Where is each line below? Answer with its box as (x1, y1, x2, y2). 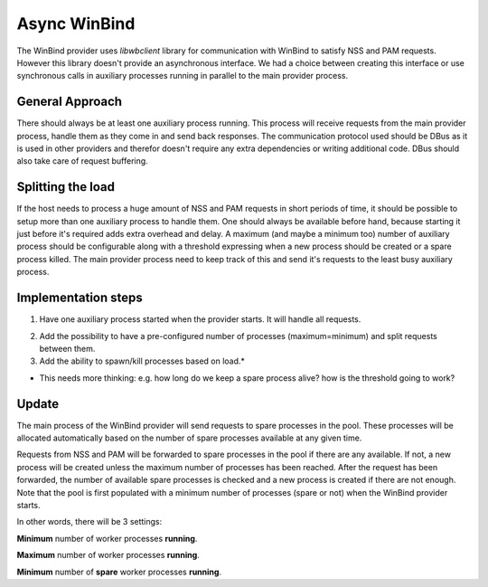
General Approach (16, 94, 122, 109)
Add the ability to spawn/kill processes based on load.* (39, 355, 246, 366)
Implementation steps (16, 290, 144, 306)
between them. (39, 343, 96, 354)
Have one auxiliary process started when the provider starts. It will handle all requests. (39, 314, 361, 325)
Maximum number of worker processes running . (16, 550, 201, 561)
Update (16, 396, 60, 412)
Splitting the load (16, 179, 116, 194)
